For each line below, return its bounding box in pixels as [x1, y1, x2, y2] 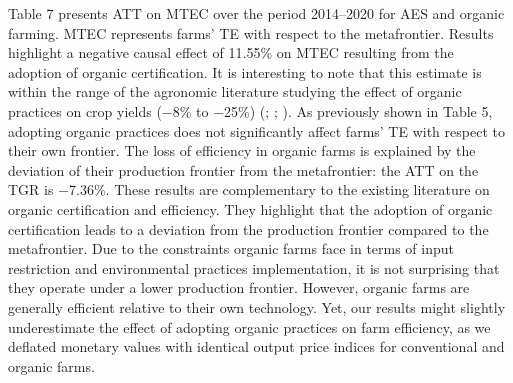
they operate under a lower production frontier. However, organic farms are [8, 277, 470, 298]
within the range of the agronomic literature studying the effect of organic [8, 81, 462, 102]
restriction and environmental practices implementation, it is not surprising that [8, 257, 500, 278]
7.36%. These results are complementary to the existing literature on [69, 179, 490, 200]
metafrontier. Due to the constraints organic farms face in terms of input [8, 238, 455, 259]
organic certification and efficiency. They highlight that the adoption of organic [8, 198, 493, 219]
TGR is [8, 179, 54, 200]
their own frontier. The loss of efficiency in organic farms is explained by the [8, 140, 476, 161]
